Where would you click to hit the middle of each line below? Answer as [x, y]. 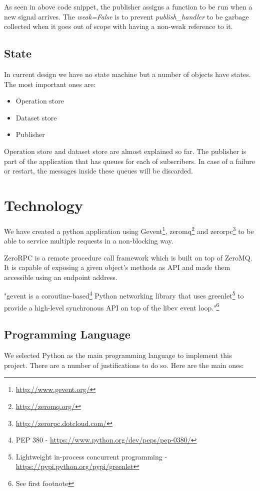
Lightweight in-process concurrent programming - [91, 456]
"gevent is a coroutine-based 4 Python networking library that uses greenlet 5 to [124, 295]
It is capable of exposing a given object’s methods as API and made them [117, 267]
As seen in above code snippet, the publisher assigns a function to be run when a [128, 6]
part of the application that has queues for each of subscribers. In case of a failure [129, 161]
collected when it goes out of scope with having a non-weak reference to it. [118, 26]
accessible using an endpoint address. [61, 277]
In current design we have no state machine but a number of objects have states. [127, 74]
